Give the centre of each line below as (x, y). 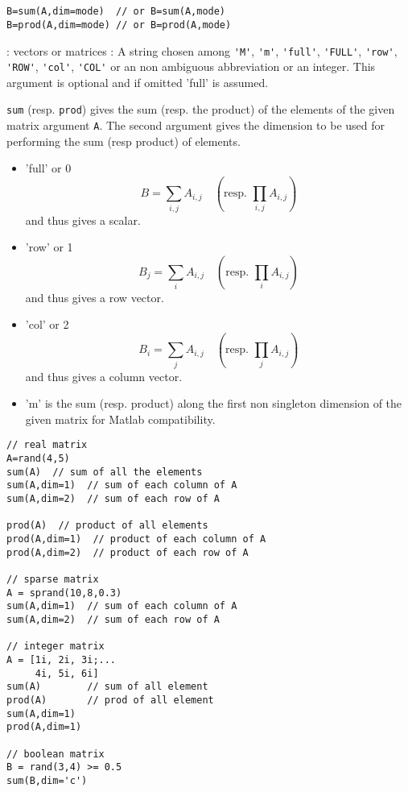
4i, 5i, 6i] (67, 673)
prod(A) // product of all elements (107, 526)
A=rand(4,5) (38, 459)
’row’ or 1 (49, 247)
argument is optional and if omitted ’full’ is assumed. (138, 82)
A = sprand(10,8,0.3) (64, 593)
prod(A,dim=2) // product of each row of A (128, 552)
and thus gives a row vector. (95, 297)
